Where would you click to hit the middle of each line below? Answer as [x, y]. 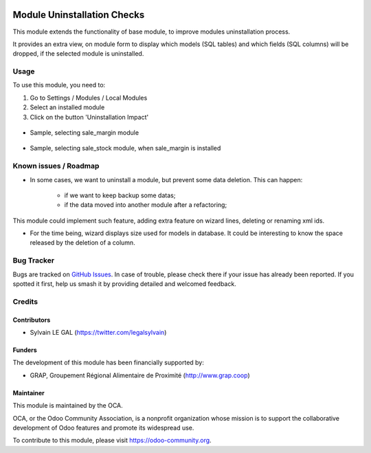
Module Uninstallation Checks [79, 15]
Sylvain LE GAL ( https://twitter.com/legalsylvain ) [98, 332]
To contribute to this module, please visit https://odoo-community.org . [112, 441]
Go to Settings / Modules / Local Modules [89, 98]
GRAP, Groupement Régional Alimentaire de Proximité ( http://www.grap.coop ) [140, 375]
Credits [25, 301]
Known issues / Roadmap [56, 166]
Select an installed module [67, 107]
